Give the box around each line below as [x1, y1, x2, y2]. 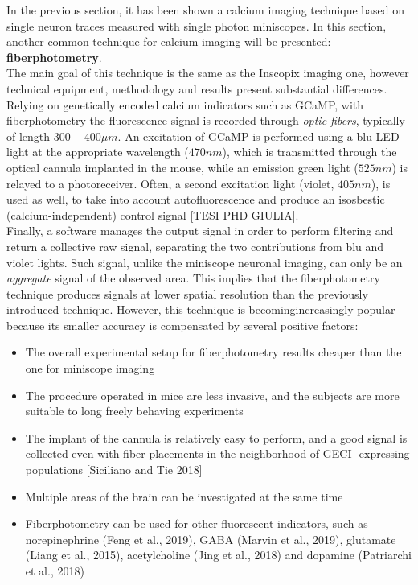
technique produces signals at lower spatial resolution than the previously [6, 285, 368, 302]
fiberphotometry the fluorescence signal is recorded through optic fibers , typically [6, 112, 405, 129]
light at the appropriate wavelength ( [6, 143, 189, 160]
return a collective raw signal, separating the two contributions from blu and [6, 237, 384, 254]
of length [6, 127, 51, 144]
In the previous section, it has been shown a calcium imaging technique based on [6, 2, 405, 18]
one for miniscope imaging [25, 360, 155, 377]
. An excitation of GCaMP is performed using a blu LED [117, 127, 400, 144]
